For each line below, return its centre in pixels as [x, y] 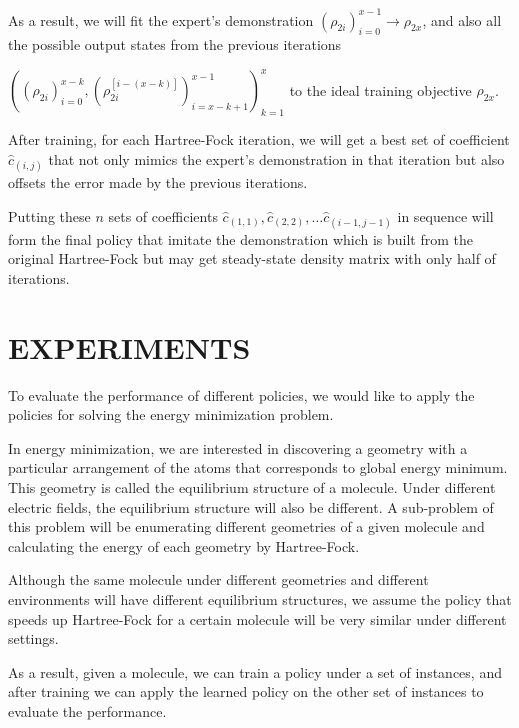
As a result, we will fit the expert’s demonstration [161, 19]
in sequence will [445, 215]
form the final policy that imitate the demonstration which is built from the [241, 238]
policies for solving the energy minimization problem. [171, 414]
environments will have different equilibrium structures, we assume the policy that [260, 599]
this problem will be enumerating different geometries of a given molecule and [246, 526]
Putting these [49, 215]
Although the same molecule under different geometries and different [218, 579]
